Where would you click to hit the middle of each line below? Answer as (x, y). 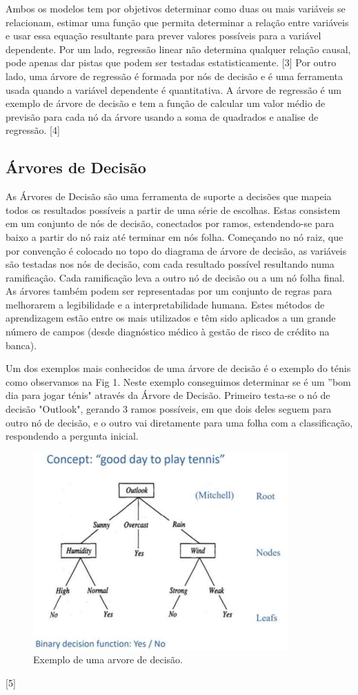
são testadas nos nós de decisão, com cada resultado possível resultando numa (170, 264)
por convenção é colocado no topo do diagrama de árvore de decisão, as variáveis (176, 250)
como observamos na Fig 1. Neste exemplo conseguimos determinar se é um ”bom (178, 381)
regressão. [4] (33, 130)
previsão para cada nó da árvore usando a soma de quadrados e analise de (162, 116)
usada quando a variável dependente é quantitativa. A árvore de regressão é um (173, 89)
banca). (21, 345)
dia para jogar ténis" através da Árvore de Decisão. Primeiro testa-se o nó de (168, 395)
